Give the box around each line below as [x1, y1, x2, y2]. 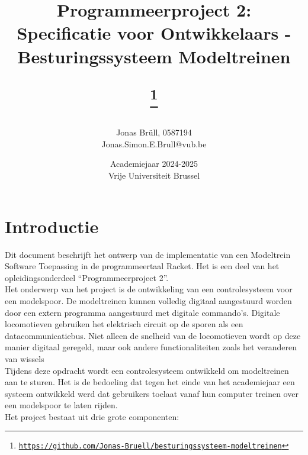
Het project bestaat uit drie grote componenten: [5, 410, 179, 422]
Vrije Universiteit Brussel [108, 169, 200, 182]
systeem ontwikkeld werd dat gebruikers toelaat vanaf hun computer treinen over [5, 387, 299, 399]
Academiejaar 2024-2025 [110, 157, 198, 170]
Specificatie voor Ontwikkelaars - [17, 21, 291, 45]
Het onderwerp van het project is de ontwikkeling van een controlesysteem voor [5, 283, 293, 295]
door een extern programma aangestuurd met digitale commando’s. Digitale [5, 306, 280, 318]
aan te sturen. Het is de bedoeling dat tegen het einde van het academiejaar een [5, 376, 295, 388]
